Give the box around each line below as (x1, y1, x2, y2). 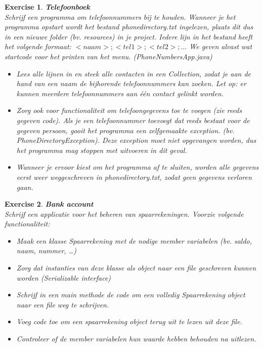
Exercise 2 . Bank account (5, 199, 94, 209)
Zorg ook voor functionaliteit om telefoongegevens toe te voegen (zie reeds (16, 105, 242, 115)
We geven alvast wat (189, 41, 252, 52)
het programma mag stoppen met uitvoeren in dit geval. (16, 144, 187, 155)
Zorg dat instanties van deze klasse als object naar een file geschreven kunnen (16, 262, 256, 273)
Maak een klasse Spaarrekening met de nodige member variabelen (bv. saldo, (16, 235, 252, 246)
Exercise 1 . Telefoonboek (5, 2, 90, 12)
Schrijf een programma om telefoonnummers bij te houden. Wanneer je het (5, 11, 236, 22)
